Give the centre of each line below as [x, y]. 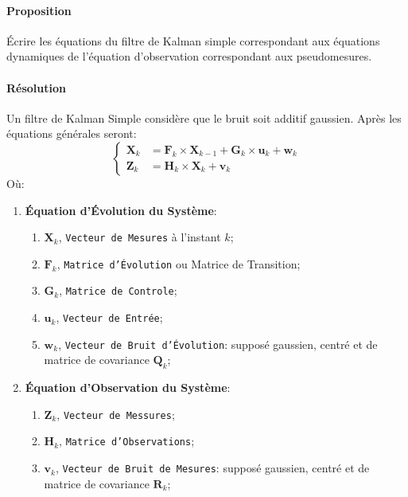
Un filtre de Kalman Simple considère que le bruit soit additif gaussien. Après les [204, 117]
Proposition [39, 10]
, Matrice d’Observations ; [127, 441]
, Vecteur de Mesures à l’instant [140, 237]
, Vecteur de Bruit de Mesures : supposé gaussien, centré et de [212, 468]
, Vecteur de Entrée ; [109, 317]
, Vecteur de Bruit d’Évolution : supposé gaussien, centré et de [218, 344]
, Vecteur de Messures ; [116, 414]
